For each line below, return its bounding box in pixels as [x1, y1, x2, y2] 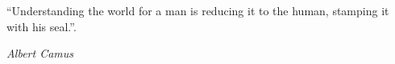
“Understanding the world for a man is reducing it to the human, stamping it [6, 2, 389, 18]
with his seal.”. [6, 18, 77, 34]
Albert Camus [6, 45, 74, 62]
